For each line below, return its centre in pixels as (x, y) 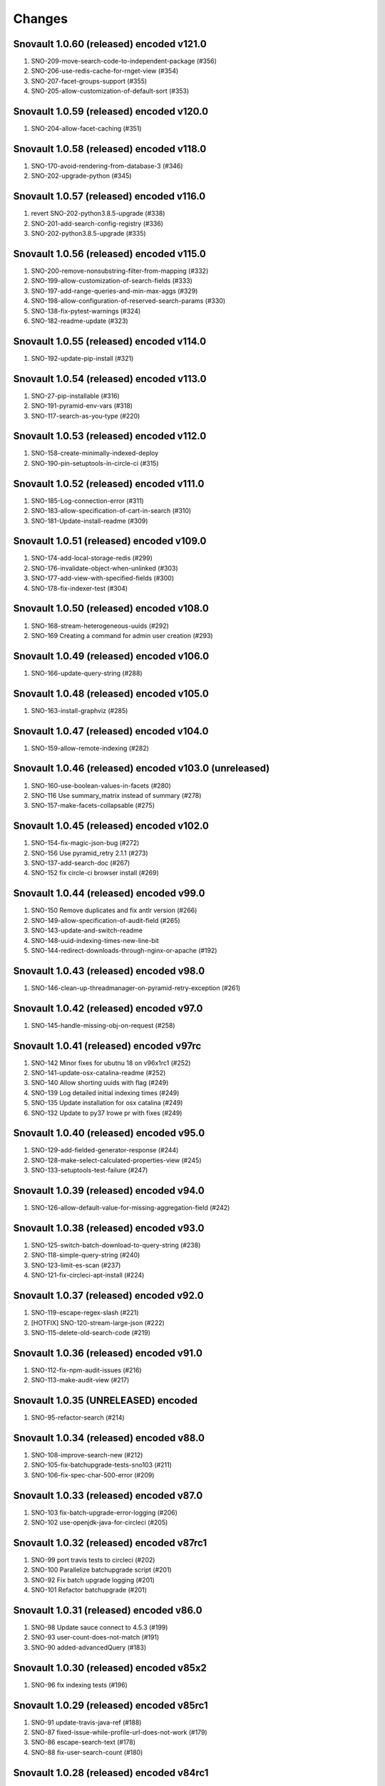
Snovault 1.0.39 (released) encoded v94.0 (109, 1191)
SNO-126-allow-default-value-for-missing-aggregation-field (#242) (130, 1208)
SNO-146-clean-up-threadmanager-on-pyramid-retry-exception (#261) (136, 988)
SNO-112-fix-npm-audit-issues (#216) (86, 1370)
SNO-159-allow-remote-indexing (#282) (90, 748)
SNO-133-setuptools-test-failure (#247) (89, 1170)
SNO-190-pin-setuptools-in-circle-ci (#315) (95, 463)
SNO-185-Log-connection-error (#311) (87, 501)
